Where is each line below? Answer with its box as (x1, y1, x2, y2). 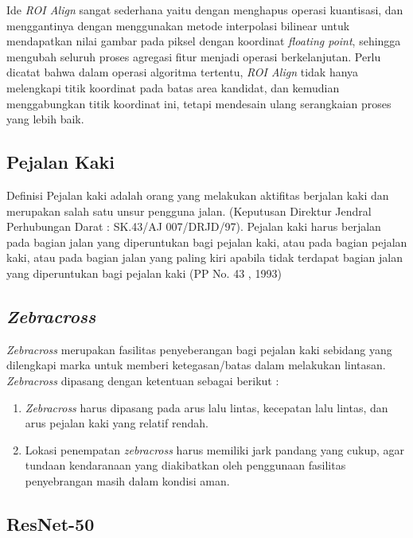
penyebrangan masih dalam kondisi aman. (25, 472, 230, 489)
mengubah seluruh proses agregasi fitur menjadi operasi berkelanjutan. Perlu (6, 48, 381, 64)
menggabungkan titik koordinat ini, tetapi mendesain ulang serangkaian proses (6, 95, 392, 111)
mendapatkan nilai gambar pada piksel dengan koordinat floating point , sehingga (6, 33, 401, 49)
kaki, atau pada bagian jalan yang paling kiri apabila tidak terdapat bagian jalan (6, 249, 403, 266)
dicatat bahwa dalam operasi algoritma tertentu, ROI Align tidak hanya (6, 64, 359, 80)
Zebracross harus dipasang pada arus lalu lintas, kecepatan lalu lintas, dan (25, 399, 388, 415)
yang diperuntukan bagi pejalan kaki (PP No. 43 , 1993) (6, 264, 282, 281)
